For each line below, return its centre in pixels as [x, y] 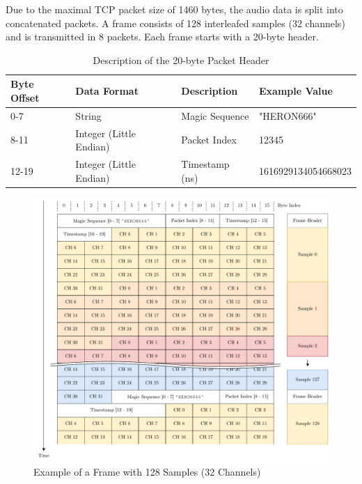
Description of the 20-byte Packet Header [181, 60]
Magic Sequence [215, 115]
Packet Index [209, 140]
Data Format [107, 91]
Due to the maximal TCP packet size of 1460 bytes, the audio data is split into [174, 9]
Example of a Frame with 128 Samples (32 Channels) [147, 472]
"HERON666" [288, 115]
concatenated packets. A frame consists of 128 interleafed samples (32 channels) [175, 23]
